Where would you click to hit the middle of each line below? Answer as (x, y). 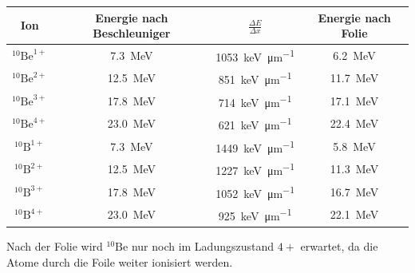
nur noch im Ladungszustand (203, 246)
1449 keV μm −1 (255, 146)
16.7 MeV (354, 191)
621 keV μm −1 (255, 124)
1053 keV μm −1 (255, 55)
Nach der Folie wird (55, 246)
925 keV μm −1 (255, 215)
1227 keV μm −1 (255, 169)
